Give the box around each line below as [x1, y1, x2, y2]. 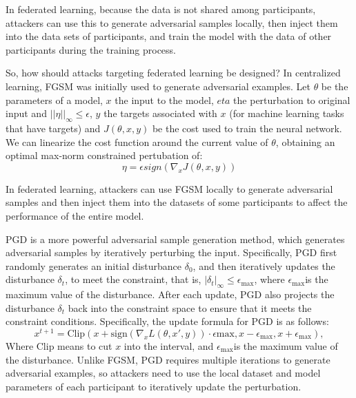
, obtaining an [275, 134, 335, 149]
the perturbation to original [233, 92, 350, 107]
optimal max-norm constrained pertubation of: [6, 148, 203, 163]
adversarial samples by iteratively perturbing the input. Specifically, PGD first [6, 245, 337, 260]
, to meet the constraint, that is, [65, 272, 201, 286]
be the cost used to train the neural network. [152, 121, 342, 135]
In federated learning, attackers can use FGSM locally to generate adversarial [6, 181, 333, 196]
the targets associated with [103, 106, 217, 121]
